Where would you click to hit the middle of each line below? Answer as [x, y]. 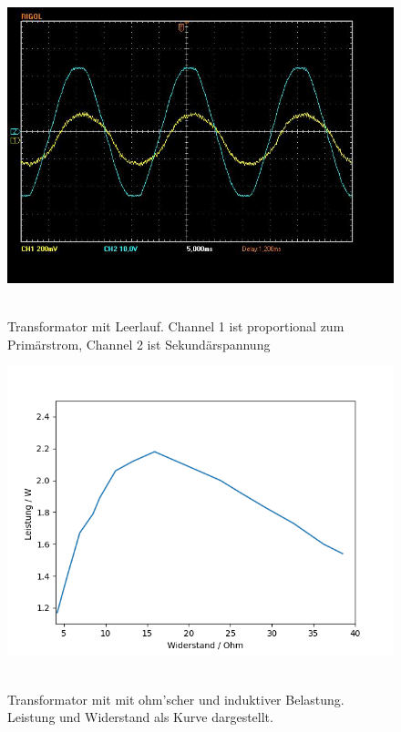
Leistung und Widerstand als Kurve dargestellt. [140, 717]
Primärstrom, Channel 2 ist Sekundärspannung [139, 344]
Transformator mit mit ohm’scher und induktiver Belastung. [176, 699]
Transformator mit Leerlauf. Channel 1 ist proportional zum [176, 326]
